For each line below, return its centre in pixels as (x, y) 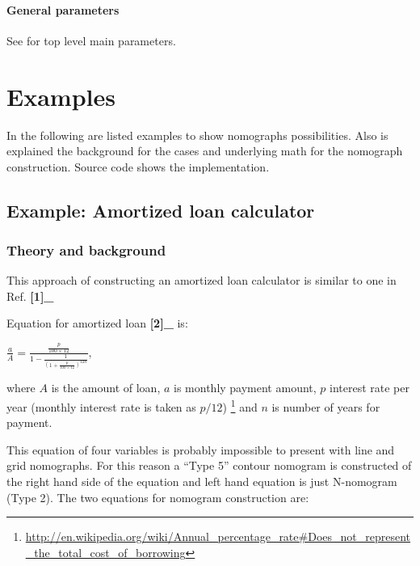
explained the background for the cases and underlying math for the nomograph (205, 151)
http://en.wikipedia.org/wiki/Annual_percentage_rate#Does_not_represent (218, 536)
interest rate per (370, 388)
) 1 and (240, 405)
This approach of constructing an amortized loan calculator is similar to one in (202, 280)
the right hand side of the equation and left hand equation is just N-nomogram (202, 481)
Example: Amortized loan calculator (161, 210)
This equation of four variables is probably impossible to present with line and (201, 449)
